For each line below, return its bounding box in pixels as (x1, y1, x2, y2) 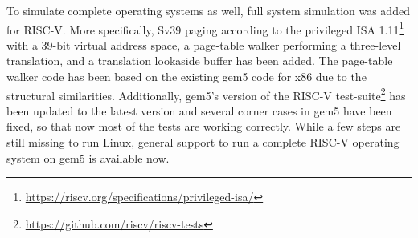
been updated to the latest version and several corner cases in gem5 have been (6, 102, 392, 119)
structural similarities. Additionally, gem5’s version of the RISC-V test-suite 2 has (6, 84, 406, 103)
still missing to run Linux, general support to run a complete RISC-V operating (6, 134, 400, 151)
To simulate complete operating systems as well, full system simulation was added (6, 2, 410, 18)
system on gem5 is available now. (6, 149, 170, 166)
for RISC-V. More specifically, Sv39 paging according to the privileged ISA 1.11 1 (6, 18, 404, 38)
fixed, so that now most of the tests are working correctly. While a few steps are (6, 118, 401, 135)
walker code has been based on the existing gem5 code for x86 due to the (6, 68, 367, 85)
